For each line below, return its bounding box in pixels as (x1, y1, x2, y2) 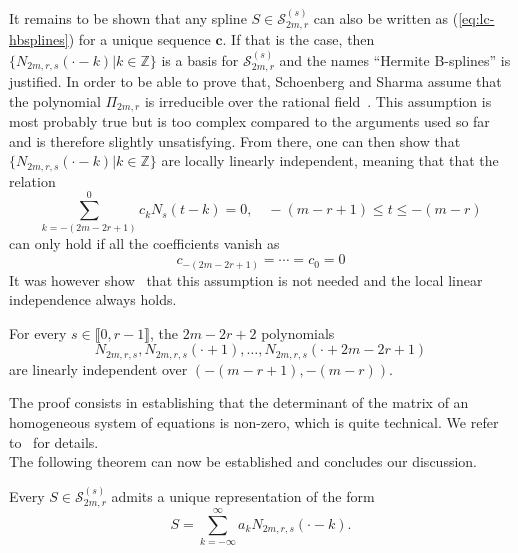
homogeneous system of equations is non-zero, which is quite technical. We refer (9, 412, 499, 432)
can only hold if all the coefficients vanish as (9, 233, 280, 254)
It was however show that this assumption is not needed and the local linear (9, 269, 483, 290)
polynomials (261, 322, 335, 343)
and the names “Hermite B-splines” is (279, 49, 511, 70)
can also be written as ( (313, 7, 459, 28)
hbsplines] (9, 29, 69, 50)
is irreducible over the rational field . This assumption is (144, 90, 492, 111)
